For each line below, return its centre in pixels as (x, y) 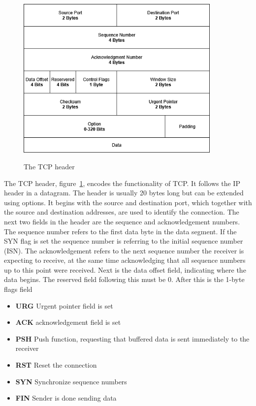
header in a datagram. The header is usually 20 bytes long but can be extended (124, 193)
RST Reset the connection (56, 365)
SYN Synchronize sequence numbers (71, 381)
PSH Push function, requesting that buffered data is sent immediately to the (132, 338)
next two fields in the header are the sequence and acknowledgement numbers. (122, 221)
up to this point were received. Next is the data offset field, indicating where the (125, 269)
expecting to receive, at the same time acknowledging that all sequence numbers (125, 260)
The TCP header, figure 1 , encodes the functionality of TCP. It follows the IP (122, 183)
